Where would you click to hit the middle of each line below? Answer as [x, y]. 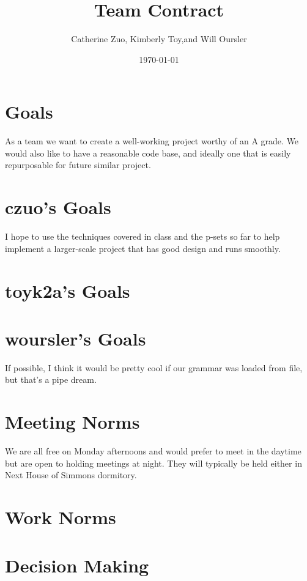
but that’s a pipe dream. [51, 379]
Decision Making [77, 565]
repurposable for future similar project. [78, 165]
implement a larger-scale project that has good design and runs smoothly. [143, 248]
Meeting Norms [72, 422]
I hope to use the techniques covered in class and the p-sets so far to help [142, 236]
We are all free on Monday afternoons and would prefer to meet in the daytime [153, 451]
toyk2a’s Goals [68, 290]
